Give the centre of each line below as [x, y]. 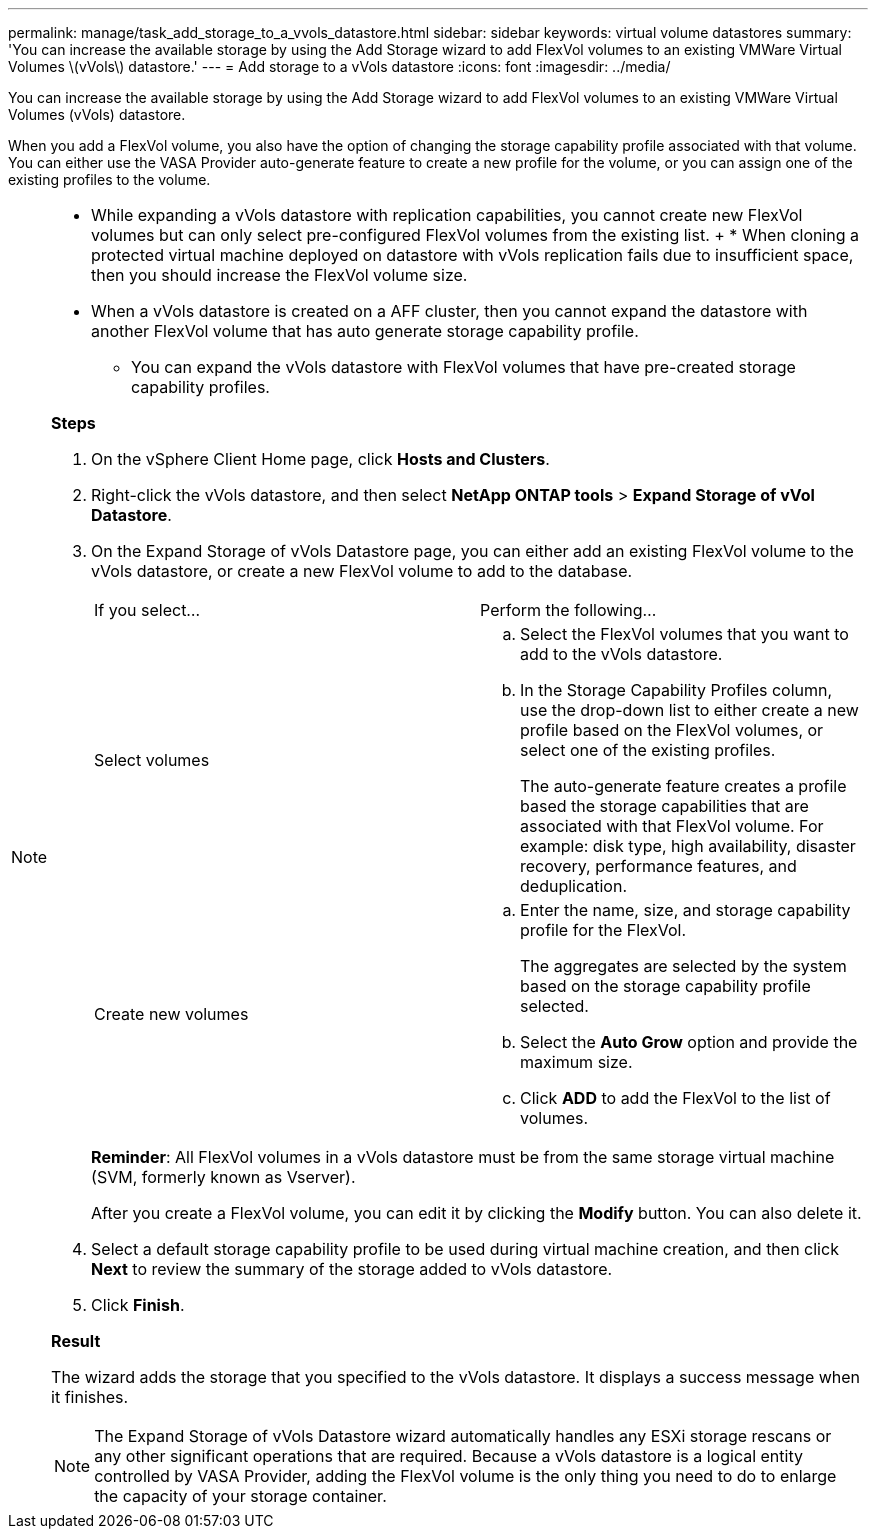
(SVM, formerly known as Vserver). [223, 1177]
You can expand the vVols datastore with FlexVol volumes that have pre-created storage [463, 367]
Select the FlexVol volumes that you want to [684, 634]
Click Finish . [138, 1305]
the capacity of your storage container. [240, 1496]
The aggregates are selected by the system [683, 966]
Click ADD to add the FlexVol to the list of [675, 1098]
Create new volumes [171, 1014]
